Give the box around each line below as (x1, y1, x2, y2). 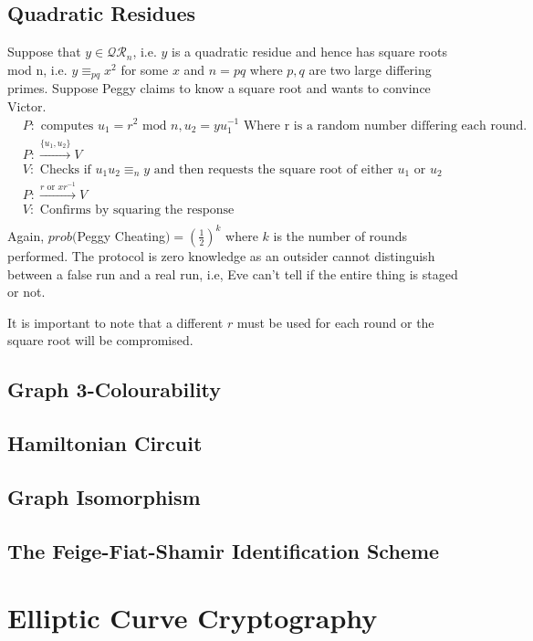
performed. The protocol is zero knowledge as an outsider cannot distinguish (7, 246, 435, 265)
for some (120, 59, 169, 79)
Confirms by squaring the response (39, 204, 235, 217)
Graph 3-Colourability (7, 375, 222, 404)
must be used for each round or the (236, 312, 434, 331)
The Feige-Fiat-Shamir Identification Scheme (7, 536, 440, 564)
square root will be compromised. (7, 331, 193, 350)
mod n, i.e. (7, 59, 68, 79)
